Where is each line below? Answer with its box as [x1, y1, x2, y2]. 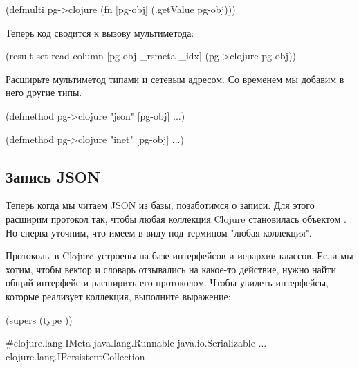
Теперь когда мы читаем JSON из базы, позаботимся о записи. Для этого [6, 198, 315, 212]
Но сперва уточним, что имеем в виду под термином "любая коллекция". [6, 225, 312, 239]
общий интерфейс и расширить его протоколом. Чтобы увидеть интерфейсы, [6, 275, 329, 290]
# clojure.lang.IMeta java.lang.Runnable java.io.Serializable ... [6, 335, 267, 350]
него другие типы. [6, 85, 82, 100]
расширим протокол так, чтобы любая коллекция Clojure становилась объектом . [6, 211, 347, 226]
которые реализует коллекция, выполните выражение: [6, 288, 231, 303]
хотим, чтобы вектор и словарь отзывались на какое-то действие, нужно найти [6, 261, 336, 276]
